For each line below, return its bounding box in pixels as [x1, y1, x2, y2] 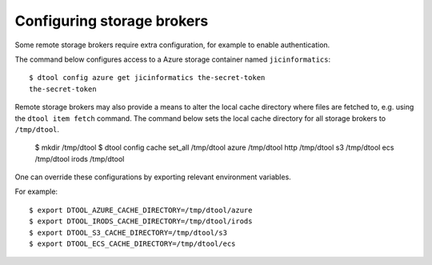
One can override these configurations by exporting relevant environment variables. [14, 172, 291, 182]
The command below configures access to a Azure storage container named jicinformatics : [14, 54, 331, 64]
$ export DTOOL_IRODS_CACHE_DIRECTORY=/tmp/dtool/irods [29, 217, 253, 226]
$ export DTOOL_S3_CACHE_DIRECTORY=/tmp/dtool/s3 [29, 228, 228, 237]
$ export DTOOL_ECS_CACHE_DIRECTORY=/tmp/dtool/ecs [29, 239, 236, 248]
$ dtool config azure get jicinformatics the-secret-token [29, 73, 266, 82]
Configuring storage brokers [14, 12, 209, 30]
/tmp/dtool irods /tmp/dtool [34, 154, 125, 163]
